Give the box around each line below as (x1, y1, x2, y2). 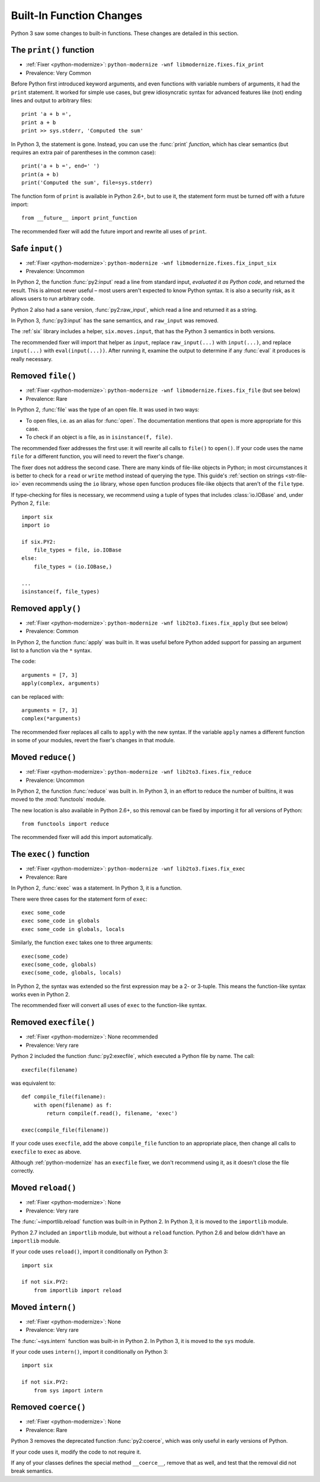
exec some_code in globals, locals (21, 926, 125, 932)
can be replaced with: (11, 693, 65, 700)
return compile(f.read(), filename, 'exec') (46, 1110, 178, 1117)
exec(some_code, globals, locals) (21, 970, 121, 976)
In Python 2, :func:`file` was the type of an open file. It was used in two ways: (11, 406, 200, 413)
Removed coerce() (11, 1402, 86, 1413)
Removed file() (11, 371, 77, 381)
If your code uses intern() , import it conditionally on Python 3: (11, 1348, 169, 1355)
